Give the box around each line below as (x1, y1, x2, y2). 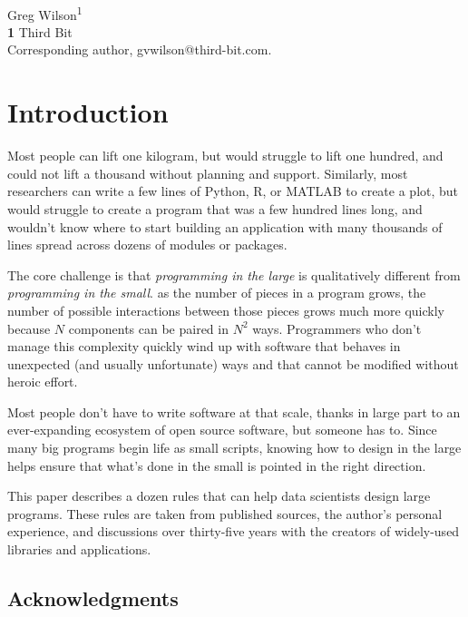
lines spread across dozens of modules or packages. (7, 235, 288, 254)
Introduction (7, 93, 169, 131)
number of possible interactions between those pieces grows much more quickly (7, 300, 445, 319)
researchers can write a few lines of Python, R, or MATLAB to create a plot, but (7, 181, 459, 201)
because (7, 318, 51, 338)
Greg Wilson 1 (7, 2, 83, 24)
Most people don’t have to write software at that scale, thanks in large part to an (7, 402, 461, 421)
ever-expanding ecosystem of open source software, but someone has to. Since (7, 420, 437, 439)
